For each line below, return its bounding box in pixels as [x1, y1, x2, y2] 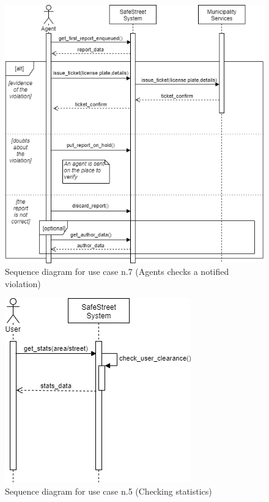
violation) [5, 277, 41, 290]
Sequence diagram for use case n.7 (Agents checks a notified [5, 265, 229, 278]
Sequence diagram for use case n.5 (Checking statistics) [5, 485, 212, 498]
